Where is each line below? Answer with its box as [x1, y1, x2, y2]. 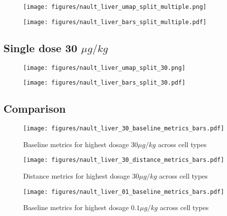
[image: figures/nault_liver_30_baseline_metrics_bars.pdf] [23, 125, 225, 132]
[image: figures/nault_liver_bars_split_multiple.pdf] [23, 18, 207, 26]
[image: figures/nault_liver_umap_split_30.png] [23, 64, 186, 71]
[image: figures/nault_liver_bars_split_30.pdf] [23, 79, 186, 87]
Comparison [3, 101, 66, 116]
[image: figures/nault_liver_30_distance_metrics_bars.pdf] [23, 156, 225, 164]
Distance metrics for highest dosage [23, 170, 130, 181]
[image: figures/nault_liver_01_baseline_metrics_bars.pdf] [23, 188, 225, 195]
